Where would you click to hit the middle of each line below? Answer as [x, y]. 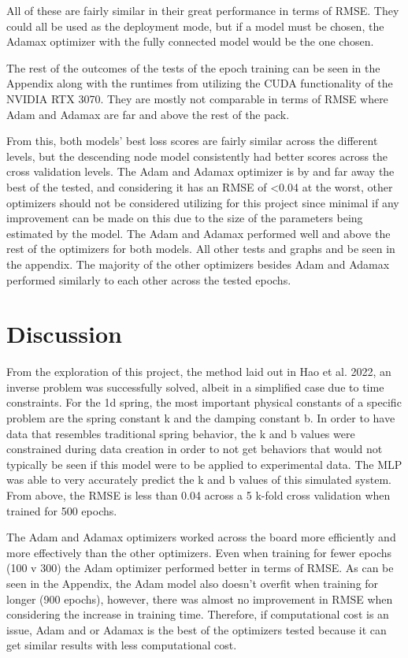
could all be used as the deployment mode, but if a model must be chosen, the [195, 26]
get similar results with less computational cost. [122, 645]
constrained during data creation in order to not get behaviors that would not [195, 449]
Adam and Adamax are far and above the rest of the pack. [148, 114]
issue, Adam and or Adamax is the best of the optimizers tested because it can [197, 629]
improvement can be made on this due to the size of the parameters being [185, 218]
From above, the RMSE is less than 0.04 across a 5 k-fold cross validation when [198, 494]
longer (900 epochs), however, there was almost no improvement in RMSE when [200, 599]
